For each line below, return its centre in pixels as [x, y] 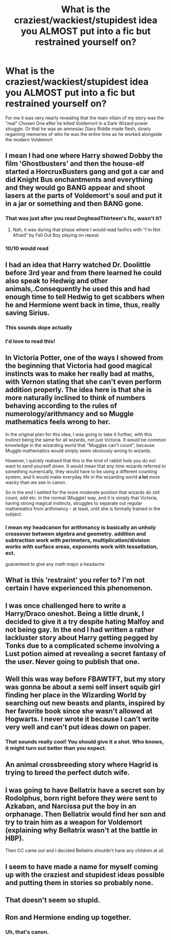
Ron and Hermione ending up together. [68, 918]
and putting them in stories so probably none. [79, 883]
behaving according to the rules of [61, 406]
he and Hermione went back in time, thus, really [83, 305]
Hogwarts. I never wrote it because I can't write [82, 719]
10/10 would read [27, 248]
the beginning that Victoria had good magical [79, 366]
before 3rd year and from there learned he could [83, 273]
